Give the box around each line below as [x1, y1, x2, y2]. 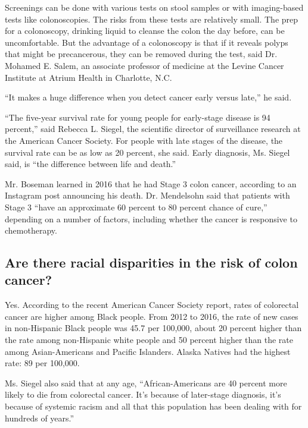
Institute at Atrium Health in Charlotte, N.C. [5, 71, 172, 83]
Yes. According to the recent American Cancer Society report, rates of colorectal [5, 298, 299, 311]
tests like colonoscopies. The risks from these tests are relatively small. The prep [5, 12, 298, 25]
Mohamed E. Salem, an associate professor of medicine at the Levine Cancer [5, 59, 284, 71]
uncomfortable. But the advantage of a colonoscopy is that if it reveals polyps [5, 36, 288, 48]
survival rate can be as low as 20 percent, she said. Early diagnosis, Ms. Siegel [5, 146, 290, 158]
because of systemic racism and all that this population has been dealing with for [5, 400, 302, 413]
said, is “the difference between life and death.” [5, 158, 176, 170]
